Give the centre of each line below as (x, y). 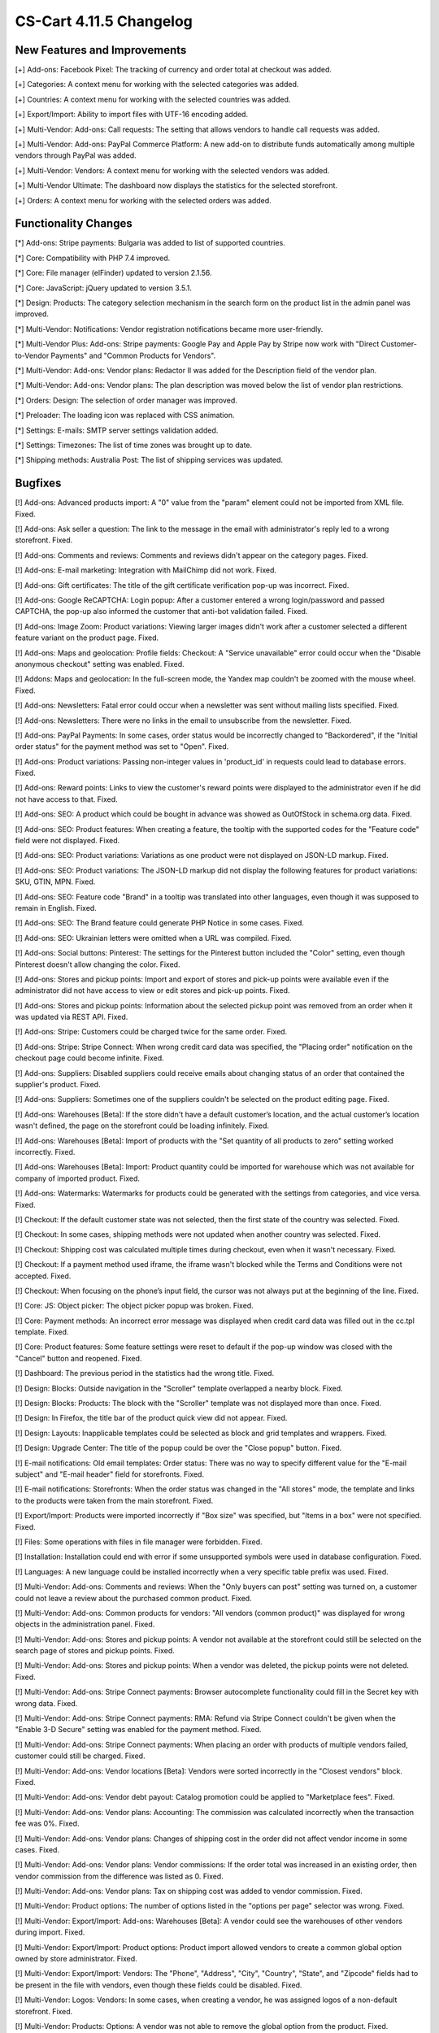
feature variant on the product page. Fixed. (87, 638)
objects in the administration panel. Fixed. (85, 1624)
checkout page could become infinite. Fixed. (89, 1058)
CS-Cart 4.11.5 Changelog (104, 21)
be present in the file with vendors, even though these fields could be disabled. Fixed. (159, 1985)
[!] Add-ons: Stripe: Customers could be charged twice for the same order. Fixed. (151, 1032)
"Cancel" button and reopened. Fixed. (78, 1358)
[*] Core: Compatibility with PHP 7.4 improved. (93, 258)
